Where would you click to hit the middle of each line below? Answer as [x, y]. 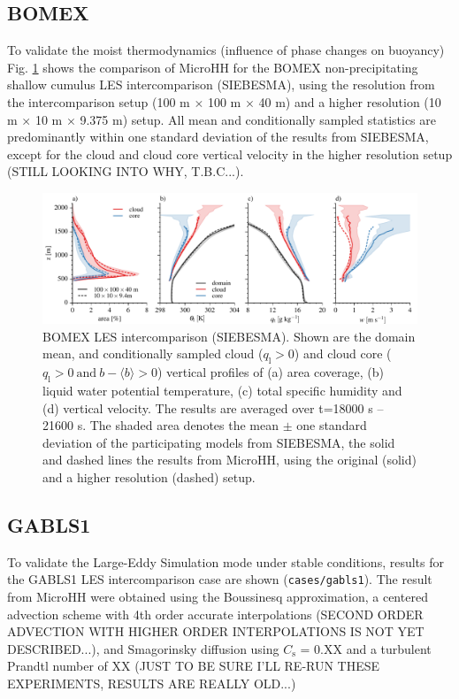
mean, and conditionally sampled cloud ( [153, 353]
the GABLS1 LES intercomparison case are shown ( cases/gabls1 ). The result [220, 579]
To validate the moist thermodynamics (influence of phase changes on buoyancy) [226, 50]
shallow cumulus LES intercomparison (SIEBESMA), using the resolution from [221, 84]
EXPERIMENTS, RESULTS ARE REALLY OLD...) [152, 683]
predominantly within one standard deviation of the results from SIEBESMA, [218, 137]
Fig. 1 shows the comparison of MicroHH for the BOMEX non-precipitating [213, 67]
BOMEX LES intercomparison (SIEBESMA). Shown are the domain [229, 336]
